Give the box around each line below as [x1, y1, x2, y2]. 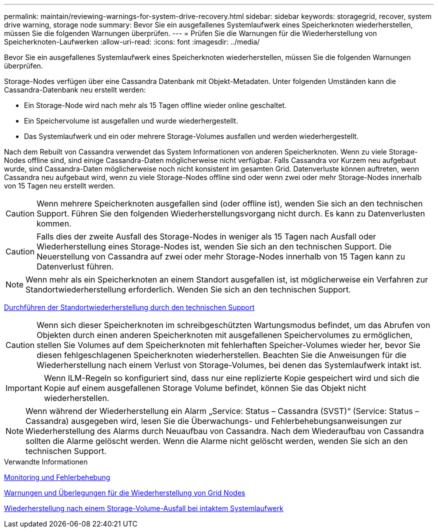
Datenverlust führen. [36, 261, 114, 271]
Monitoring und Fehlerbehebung [4, 473, 110, 481]
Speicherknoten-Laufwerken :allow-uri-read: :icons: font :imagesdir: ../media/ [4, 37, 260, 46]
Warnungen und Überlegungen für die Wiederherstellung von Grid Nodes [4, 488, 245, 497]
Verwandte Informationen [4, 457, 88, 466]
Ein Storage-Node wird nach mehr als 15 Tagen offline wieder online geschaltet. [24, 101, 286, 109]
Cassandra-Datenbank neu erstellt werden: [4, 85, 146, 94]
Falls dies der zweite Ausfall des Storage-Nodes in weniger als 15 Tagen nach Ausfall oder [36, 231, 376, 241]
